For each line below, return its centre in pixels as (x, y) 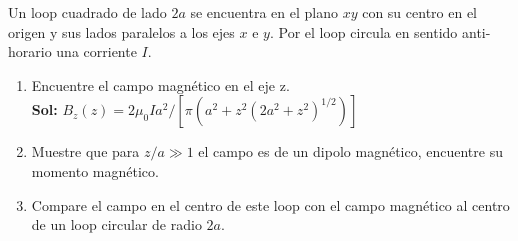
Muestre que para (85, 151)
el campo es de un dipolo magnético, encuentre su (350, 151)
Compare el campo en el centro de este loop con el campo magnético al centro (270, 204)
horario (30, 51)
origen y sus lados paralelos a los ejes (121, 31)
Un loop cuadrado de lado (87, 12)
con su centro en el (420, 12)
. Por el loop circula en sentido (363, 31)
